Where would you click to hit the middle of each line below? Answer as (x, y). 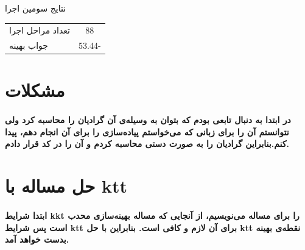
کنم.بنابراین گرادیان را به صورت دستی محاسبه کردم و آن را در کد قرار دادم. (147, 144)
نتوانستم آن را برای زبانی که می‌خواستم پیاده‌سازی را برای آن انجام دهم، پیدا (147, 131)
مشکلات (35, 90)
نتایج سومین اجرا (36, 8)
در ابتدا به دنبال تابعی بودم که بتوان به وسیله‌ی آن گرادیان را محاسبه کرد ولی (148, 120)
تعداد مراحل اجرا (40, 30)
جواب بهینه (29, 45)
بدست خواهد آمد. (37, 239)
